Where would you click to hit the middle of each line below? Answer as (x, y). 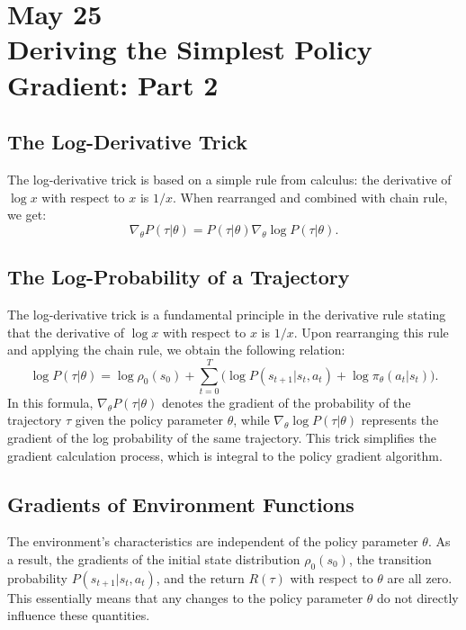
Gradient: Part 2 (113, 84)
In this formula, (50, 402)
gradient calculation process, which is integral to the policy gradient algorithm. (225, 455)
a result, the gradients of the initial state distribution (154, 559)
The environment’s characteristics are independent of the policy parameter (213, 541)
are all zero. (420, 577)
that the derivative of (66, 332)
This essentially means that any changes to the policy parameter (185, 597)
